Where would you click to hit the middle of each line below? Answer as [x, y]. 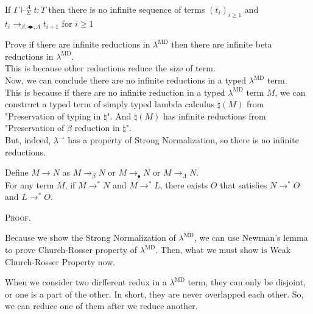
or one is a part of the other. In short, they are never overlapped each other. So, [154, 294]
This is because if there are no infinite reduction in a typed [115, 92]
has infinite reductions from [215, 116]
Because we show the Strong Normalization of [90, 237]
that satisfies [244, 184]
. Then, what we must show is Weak [223, 250]
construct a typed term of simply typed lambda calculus [110, 104]
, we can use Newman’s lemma [251, 237]
